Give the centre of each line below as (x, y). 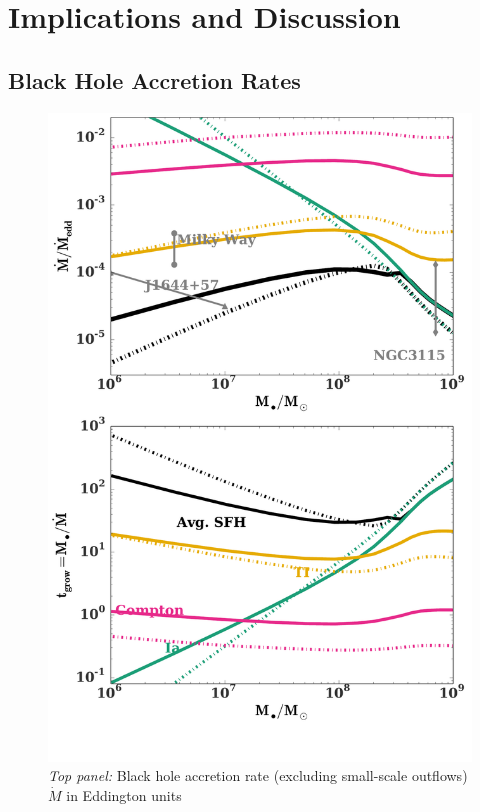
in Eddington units (124, 794)
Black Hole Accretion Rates (154, 79)
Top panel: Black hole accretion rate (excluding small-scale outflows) (258, 775)
